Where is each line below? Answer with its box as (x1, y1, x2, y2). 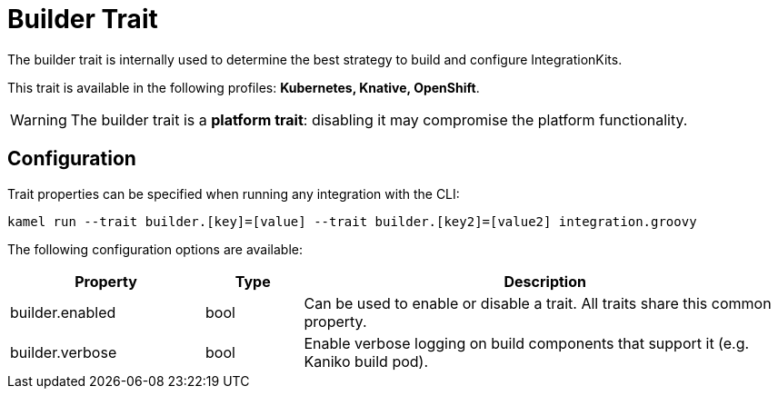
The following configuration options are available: (7, 241, 304, 257)
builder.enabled (10, 302, 116, 322)
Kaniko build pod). (304, 351, 429, 371)
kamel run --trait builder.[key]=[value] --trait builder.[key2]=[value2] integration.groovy (7, 213, 697, 229)
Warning (10, 110, 67, 129)
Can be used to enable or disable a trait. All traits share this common (304, 293, 772, 312)
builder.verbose (10, 342, 117, 361)
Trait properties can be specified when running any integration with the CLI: (7, 185, 460, 202)
